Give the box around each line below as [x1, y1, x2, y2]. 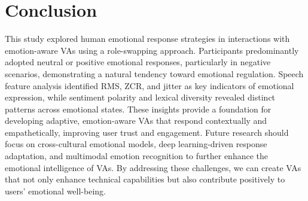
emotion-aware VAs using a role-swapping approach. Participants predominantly [5, 44, 299, 56]
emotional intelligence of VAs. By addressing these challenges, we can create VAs [5, 161, 301, 173]
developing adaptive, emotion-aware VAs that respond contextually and [5, 114, 267, 127]
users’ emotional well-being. [5, 184, 106, 197]
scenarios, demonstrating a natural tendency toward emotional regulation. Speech [5, 67, 304, 80]
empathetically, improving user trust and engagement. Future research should [5, 126, 289, 138]
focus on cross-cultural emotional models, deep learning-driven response [5, 138, 267, 150]
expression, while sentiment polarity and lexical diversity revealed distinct [5, 91, 276, 103]
